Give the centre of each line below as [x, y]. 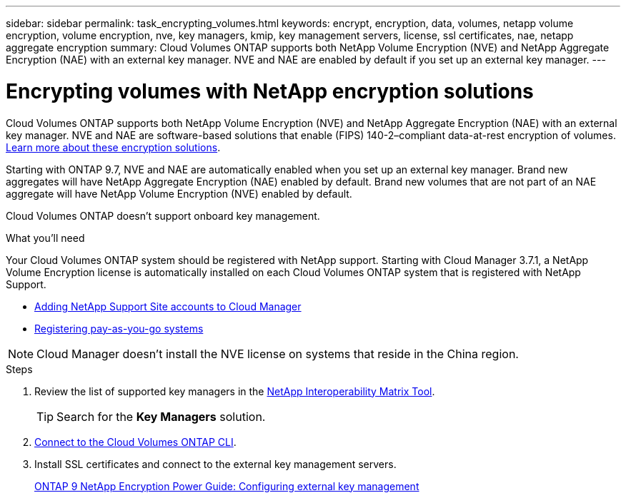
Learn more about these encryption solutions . [113, 147]
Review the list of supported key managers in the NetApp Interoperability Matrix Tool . [235, 391]
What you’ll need [45, 238]
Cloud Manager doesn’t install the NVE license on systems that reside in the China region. [278, 354]
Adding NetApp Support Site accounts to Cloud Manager [168, 306]
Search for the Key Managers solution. [161, 416]
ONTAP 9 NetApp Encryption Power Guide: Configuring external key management [227, 486]
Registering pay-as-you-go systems [119, 328]
